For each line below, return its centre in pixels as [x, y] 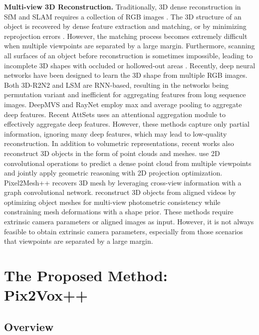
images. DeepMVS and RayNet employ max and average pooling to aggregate [123, 104]
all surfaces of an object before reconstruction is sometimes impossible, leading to [129, 55]
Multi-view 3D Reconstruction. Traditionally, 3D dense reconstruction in [123, 6]
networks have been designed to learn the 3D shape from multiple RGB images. [126, 75]
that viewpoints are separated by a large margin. [79, 241]
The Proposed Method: [86, 275]
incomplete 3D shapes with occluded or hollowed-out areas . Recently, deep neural [130, 65]
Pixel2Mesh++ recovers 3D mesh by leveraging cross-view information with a [123, 182]
